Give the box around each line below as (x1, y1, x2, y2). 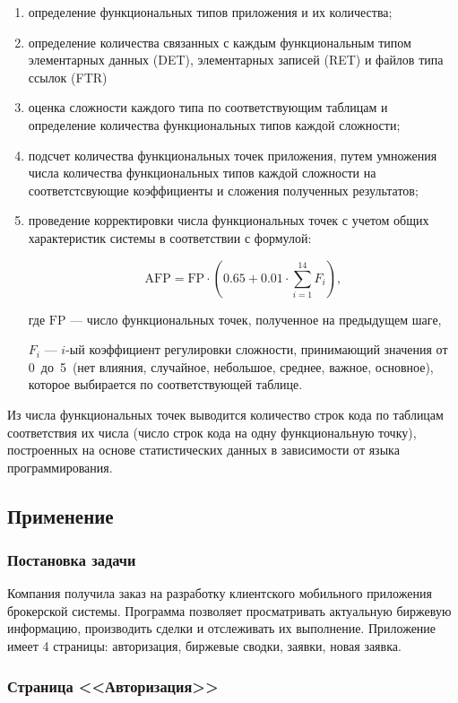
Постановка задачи (7, 548, 136, 570)
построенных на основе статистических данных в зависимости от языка (7, 440, 400, 459)
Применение (7, 501, 114, 529)
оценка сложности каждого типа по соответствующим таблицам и (28, 98, 388, 117)
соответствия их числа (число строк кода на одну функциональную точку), (7, 422, 417, 441)
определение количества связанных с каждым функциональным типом (28, 32, 411, 51)
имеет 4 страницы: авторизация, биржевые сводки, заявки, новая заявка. (7, 637, 402, 655)
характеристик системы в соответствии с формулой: (28, 228, 312, 247)
